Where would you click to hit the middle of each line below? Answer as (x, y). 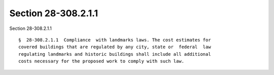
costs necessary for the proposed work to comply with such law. (101, 61)
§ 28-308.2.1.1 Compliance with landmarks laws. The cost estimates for (115, 40)
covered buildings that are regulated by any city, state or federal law (115, 47)
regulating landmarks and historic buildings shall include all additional (115, 54)
